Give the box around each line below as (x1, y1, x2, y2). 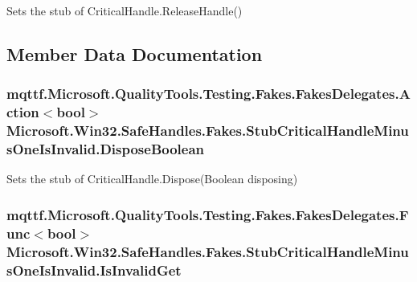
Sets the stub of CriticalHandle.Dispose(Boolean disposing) (6, 170, 298, 187)
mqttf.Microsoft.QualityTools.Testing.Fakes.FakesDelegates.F (6, 204, 409, 224)
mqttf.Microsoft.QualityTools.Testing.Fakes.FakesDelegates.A (6, 84, 411, 104)
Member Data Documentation (6, 41, 263, 66)
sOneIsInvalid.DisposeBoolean (6, 139, 205, 159)
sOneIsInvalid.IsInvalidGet (6, 260, 182, 280)
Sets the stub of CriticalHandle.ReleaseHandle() (6, 2, 243, 18)
